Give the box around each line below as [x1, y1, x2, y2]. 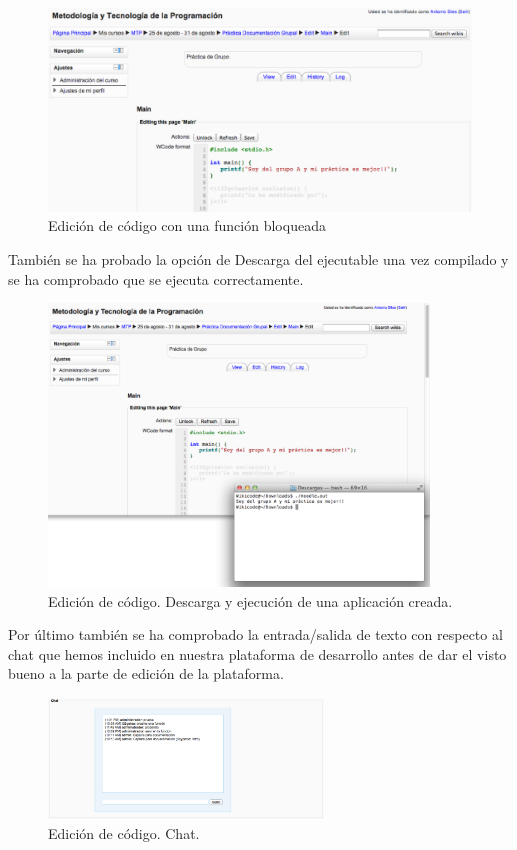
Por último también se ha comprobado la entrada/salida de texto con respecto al [8, 624, 503, 645]
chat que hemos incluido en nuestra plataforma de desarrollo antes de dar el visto [8, 643, 507, 664]
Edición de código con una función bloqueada [48, 215, 326, 236]
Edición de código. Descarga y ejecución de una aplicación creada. [48, 590, 453, 611]
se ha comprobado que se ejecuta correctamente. [8, 268, 304, 289]
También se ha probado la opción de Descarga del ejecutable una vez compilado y [8, 248, 509, 269]
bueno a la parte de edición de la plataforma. [8, 663, 284, 684]
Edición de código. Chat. [48, 822, 200, 843]
